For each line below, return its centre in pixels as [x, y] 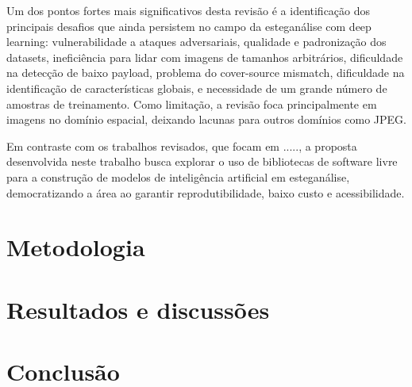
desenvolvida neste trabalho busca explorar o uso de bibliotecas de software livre [202, 161]
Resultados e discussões [138, 309]
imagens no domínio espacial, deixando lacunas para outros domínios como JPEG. [206, 119]
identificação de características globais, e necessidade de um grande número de [197, 88]
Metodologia [76, 247]
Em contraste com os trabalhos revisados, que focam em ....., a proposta [182, 146]
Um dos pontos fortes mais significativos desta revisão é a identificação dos [189, 10]
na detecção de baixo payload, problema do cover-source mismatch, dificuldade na [206, 73]
